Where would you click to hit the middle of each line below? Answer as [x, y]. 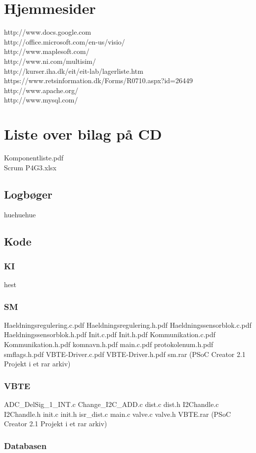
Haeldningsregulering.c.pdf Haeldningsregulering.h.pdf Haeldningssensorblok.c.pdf [128, 325]
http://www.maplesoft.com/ [47, 51]
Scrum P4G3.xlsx [30, 167]
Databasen [25, 445]
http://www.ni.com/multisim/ [50, 61]
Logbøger [28, 194]
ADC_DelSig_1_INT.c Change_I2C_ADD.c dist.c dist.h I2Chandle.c [111, 404]
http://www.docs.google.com [48, 32]
